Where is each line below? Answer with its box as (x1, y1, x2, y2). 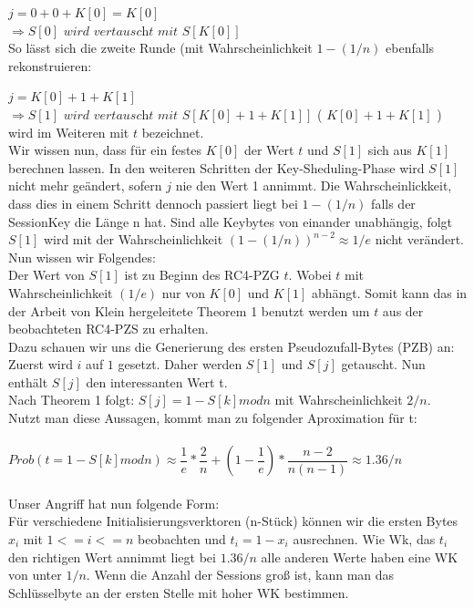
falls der (371, 193, 416, 212)
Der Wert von (8, 265, 85, 284)
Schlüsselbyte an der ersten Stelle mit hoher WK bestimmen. (8, 582, 349, 602)
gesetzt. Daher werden (118, 355, 242, 374)
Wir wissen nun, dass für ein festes (8, 140, 202, 160)
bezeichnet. (141, 122, 204, 141)
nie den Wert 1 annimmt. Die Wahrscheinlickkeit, (175, 176, 452, 195)
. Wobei (288, 265, 332, 284)
